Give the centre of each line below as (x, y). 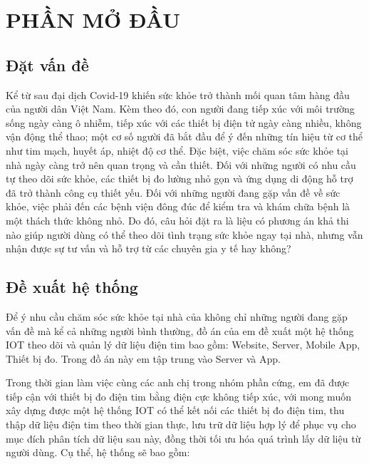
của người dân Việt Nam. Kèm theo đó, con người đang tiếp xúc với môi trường (180, 109)
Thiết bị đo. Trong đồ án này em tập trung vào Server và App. (143, 358)
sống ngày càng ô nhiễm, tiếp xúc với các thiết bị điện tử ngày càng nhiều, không (184, 122)
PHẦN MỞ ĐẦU (93, 20)
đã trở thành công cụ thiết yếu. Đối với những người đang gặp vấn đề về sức (173, 192)
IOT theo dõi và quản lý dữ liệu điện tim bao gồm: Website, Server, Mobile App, (183, 345)
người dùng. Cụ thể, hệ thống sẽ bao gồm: (98, 452)
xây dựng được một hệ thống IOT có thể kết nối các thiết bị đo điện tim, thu (175, 410)
